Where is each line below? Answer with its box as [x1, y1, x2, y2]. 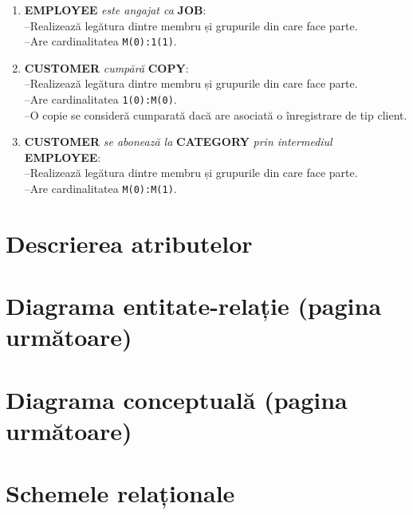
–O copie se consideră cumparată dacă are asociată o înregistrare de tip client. [24, 106, 407, 123]
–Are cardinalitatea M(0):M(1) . [24, 180, 177, 197]
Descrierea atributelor [6, 226, 253, 259]
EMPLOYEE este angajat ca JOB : [24, 2, 206, 18]
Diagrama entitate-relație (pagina [6, 289, 382, 322]
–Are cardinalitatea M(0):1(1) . [24, 33, 177, 49]
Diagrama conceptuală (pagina [6, 383, 348, 415]
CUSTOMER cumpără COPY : [24, 59, 189, 76]
